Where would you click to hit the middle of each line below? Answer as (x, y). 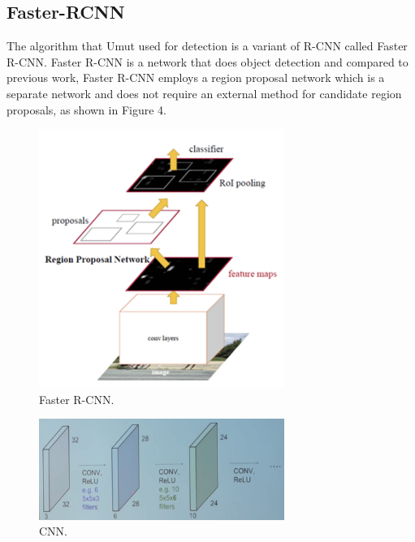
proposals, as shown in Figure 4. (86, 109)
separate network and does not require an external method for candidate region (204, 93)
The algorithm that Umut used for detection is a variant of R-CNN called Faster (207, 46)
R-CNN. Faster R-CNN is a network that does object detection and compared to (207, 61)
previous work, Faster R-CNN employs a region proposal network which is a (196, 77)
